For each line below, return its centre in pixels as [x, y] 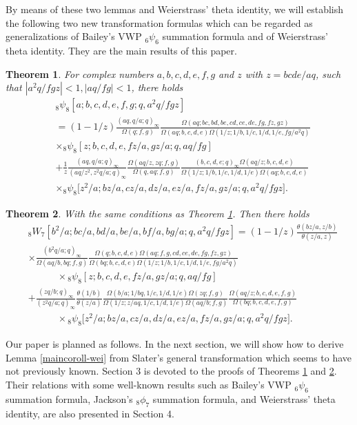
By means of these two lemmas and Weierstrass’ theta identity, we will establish [175, 9]
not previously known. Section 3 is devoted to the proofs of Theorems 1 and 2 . [171, 371]
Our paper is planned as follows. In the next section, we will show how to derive [175, 344]
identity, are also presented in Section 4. [90, 413]
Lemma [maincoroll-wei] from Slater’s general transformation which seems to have [178, 357]
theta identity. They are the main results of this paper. [121, 50]
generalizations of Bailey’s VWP [74, 36]
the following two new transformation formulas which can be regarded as [159, 22]
